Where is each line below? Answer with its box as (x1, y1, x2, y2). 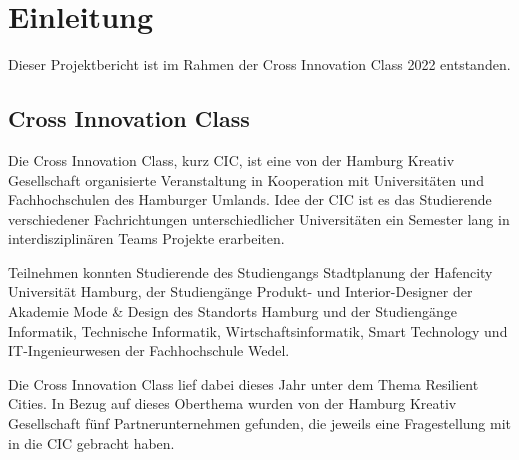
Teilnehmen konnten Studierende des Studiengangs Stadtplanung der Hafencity (8, 261, 493, 282)
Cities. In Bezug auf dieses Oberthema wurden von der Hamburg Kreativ (8, 393, 457, 414)
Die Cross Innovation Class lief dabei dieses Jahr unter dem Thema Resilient (8, 373, 479, 394)
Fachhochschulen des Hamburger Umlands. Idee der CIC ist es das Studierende (8, 189, 492, 210)
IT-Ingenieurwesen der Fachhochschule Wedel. (8, 340, 290, 361)
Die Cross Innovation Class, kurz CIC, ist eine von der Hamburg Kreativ (8, 149, 455, 170)
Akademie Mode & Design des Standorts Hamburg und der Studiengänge (8, 301, 457, 322)
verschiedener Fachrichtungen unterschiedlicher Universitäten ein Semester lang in (8, 208, 510, 229)
